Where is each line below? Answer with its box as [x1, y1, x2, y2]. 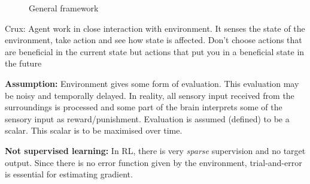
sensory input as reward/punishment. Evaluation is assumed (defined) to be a [5, 112, 290, 125]
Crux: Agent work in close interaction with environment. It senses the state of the [5, 22, 305, 34]
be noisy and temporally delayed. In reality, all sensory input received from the [5, 89, 294, 101]
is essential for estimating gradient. [5, 168, 133, 180]
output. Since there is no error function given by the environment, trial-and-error [5, 156, 302, 168]
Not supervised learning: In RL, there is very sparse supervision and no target [5, 144, 306, 156]
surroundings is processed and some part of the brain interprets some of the [5, 101, 282, 113]
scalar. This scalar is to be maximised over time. [5, 124, 183, 137]
